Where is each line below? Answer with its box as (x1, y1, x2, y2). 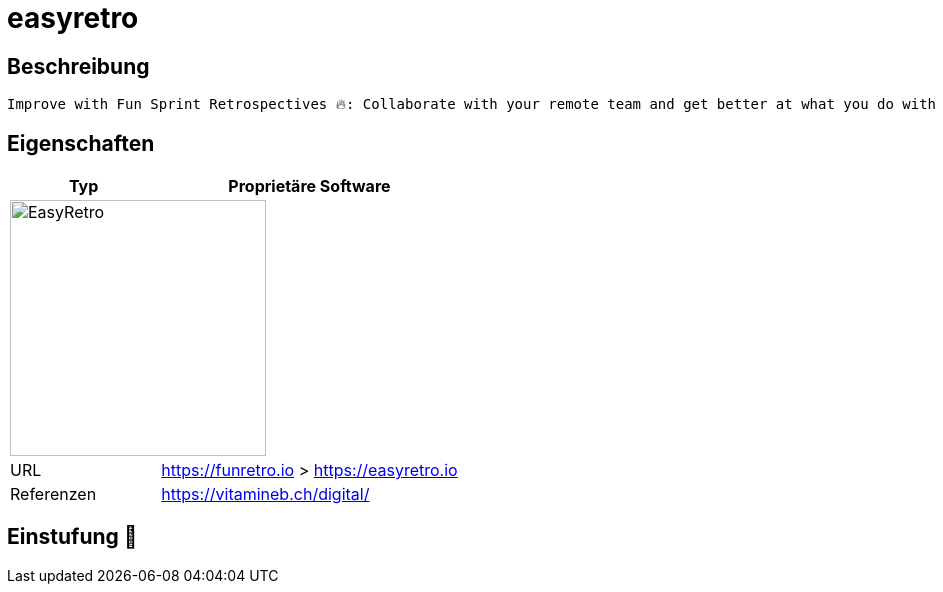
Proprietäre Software (228, 176, 391, 197)
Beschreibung (7, 53, 150, 79)
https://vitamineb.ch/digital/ (161, 484, 370, 505)
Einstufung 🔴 (7, 524, 138, 550)
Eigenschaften (7, 130, 155, 156)
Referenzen (10, 484, 97, 505)
